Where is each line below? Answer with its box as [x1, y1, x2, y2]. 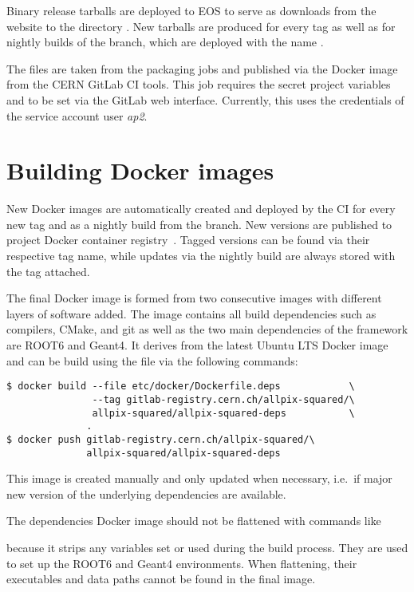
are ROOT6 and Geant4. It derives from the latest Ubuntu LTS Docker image [6, 337, 388, 353]
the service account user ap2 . [6, 107, 148, 124]
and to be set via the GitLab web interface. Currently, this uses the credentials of [6, 91, 404, 108]
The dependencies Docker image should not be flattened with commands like [6, 512, 381, 529]
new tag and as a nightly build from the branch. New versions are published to [6, 215, 392, 232]
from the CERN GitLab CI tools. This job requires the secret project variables [6, 76, 391, 93]
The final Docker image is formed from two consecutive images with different [6, 290, 382, 306]
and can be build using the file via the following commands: [6, 352, 298, 369]
